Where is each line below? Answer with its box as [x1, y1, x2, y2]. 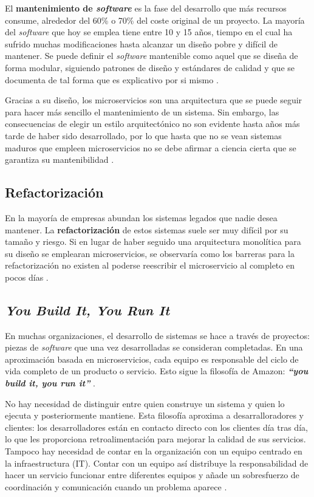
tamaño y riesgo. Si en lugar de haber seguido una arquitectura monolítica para [5, 235, 301, 248]
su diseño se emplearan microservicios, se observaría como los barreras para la [5, 247, 295, 259]
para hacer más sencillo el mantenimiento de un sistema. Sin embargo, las [5, 105, 279, 118]
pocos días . [5, 270, 49, 283]
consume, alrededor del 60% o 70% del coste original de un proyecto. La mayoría [5, 13, 305, 26]
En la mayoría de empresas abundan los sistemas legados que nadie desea [5, 211, 278, 224]
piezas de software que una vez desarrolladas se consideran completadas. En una [5, 341, 303, 354]
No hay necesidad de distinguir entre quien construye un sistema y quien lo [5, 397, 285, 410]
